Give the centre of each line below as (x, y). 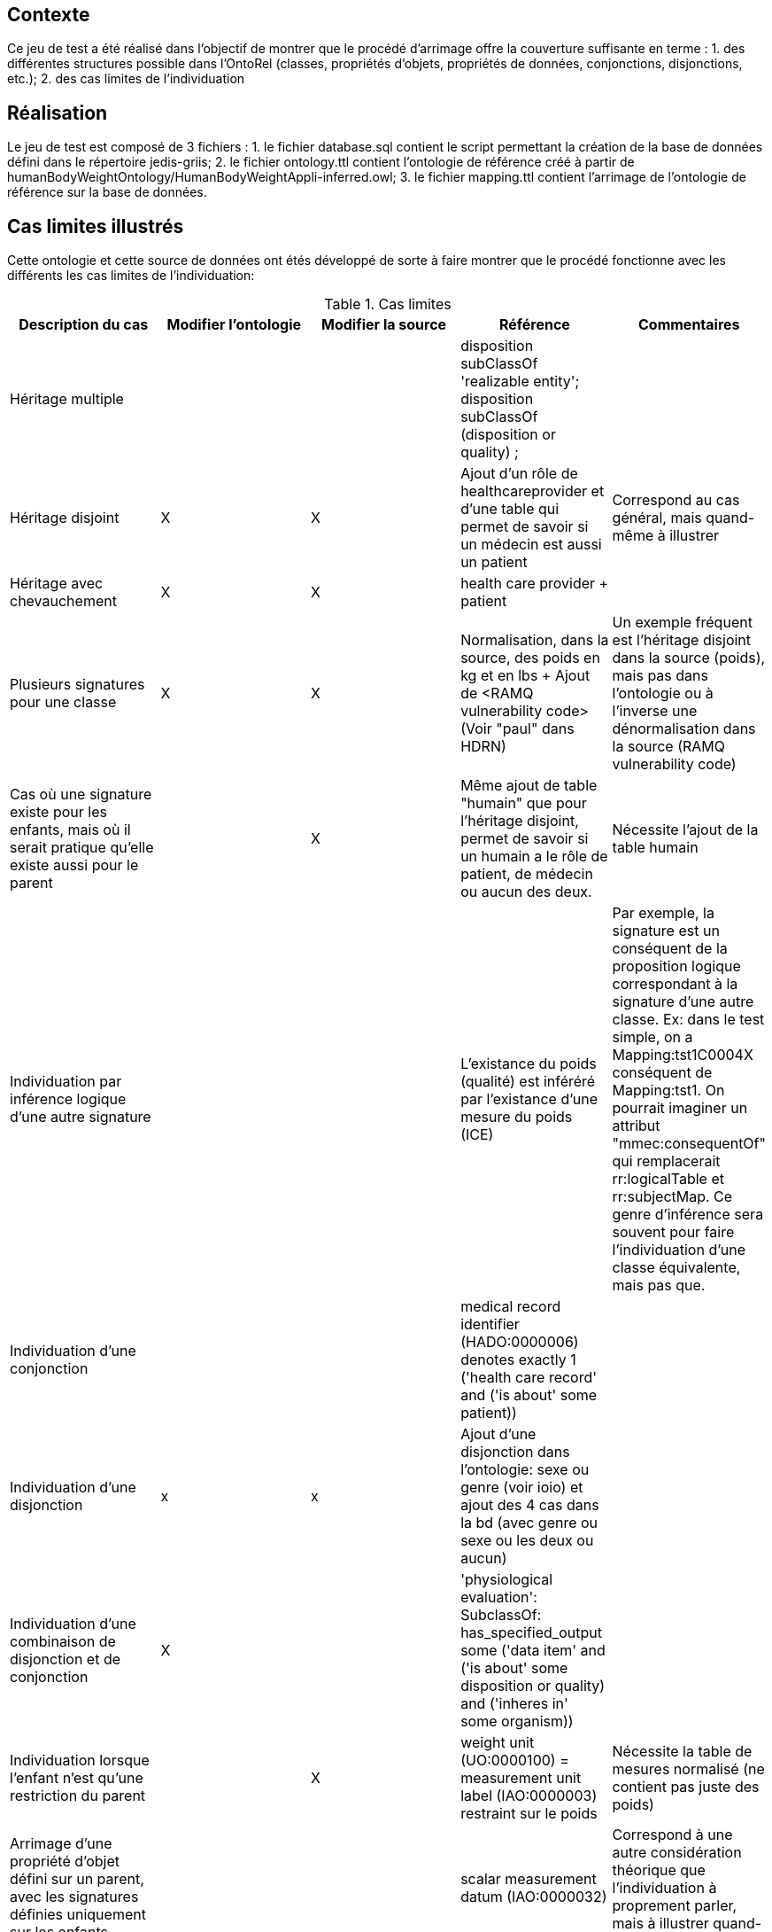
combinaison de (63, 1642)
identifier (490, 1324)
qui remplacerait (666, 1161)
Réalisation (58, 113)
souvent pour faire (673, 1232)
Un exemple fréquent (682, 623)
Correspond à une (672, 1835)
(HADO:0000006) (520, 1342)
